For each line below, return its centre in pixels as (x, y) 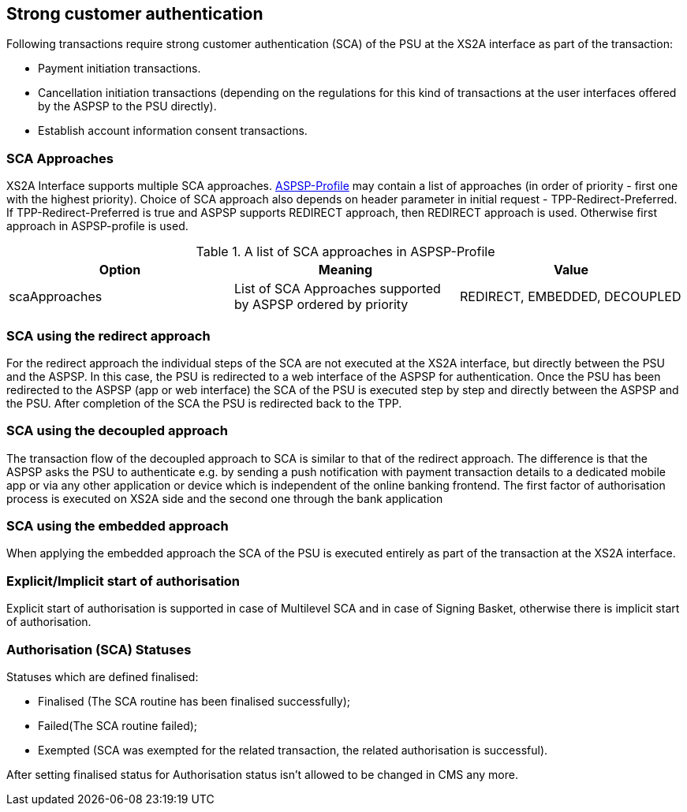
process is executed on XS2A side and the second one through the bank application (225, 498)
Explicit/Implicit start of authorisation (123, 581)
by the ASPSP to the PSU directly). (127, 106)
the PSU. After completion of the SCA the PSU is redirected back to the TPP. (204, 403)
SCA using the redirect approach (108, 335)
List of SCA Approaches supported (337, 289)
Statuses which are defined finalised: (103, 676)
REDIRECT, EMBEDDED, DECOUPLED (570, 297)
